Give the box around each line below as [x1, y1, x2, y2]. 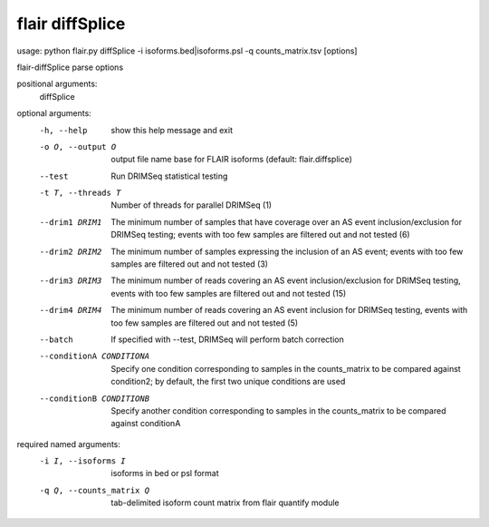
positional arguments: [16, 78, 98, 90]
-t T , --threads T [39, 188, 121, 199]
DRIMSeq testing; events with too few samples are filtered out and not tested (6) [110, 229, 411, 240]
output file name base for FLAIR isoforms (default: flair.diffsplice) [110, 154, 353, 165]
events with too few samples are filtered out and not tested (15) [110, 288, 347, 298]
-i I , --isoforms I [39, 456, 126, 466]
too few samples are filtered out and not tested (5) [110, 317, 299, 328]
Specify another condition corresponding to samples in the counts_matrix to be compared [110, 405, 446, 416]
